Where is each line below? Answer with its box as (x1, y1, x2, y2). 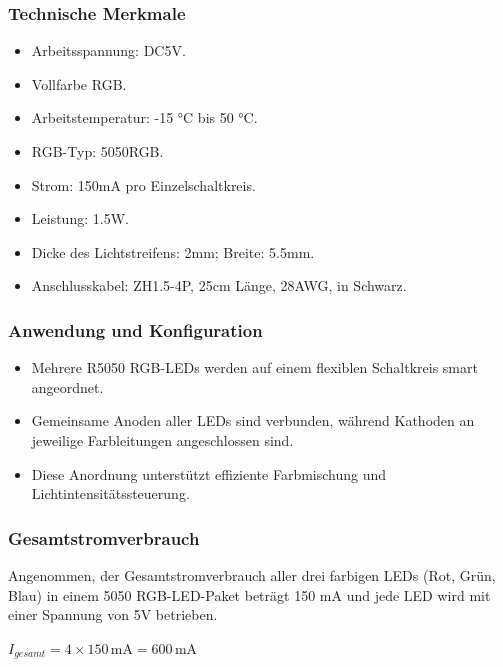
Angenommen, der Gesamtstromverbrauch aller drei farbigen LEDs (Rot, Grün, (8, 564, 496, 585)
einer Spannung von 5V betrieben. (8, 604, 218, 625)
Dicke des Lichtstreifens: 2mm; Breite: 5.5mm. (31, 241, 315, 262)
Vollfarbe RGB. (31, 73, 127, 94)
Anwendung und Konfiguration (8, 317, 263, 342)
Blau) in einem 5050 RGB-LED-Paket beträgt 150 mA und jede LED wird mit (8, 584, 491, 605)
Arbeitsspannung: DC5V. (31, 40, 186, 61)
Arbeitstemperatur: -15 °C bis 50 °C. (31, 107, 258, 128)
